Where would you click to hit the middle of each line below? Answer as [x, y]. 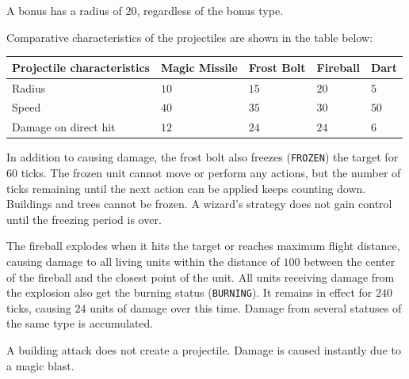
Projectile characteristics [81, 67]
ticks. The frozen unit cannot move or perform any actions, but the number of [211, 172]
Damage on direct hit [64, 127]
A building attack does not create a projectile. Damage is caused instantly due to [204, 349]
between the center [350, 261]
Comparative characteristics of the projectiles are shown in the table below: [190, 37]
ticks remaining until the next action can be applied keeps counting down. [186, 188]
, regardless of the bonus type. [210, 10]
